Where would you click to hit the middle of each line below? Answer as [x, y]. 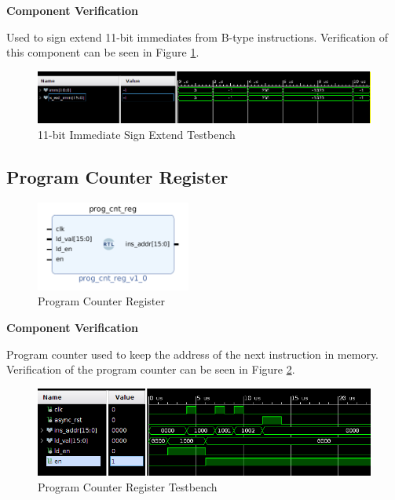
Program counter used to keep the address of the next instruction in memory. [193, 354]
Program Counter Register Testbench [128, 486]
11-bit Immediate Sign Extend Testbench [137, 134]
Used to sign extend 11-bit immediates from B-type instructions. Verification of [197, 36]
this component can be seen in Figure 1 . [103, 52]
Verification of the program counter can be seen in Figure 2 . [151, 369]
